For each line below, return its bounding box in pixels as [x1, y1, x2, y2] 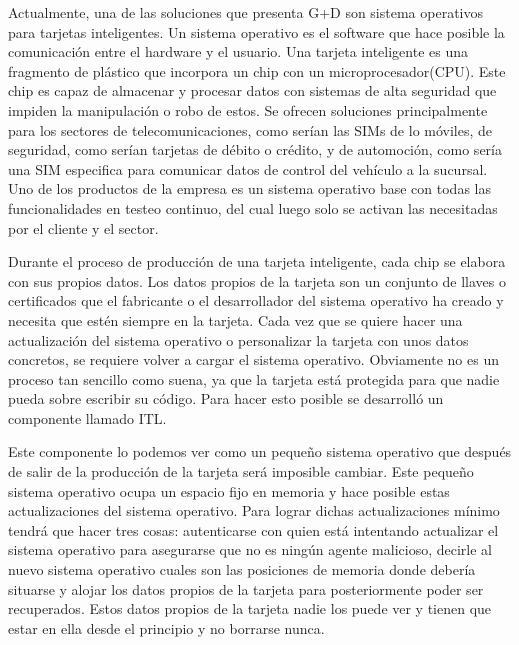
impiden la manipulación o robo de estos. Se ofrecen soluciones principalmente [8, 99, 488, 120]
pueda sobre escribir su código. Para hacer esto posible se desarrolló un [8, 388, 444, 409]
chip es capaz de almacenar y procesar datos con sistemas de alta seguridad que [8, 80, 497, 101]
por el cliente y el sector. [8, 217, 159, 238]
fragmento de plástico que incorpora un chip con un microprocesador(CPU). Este [8, 60, 506, 81]
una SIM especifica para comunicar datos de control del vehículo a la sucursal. [8, 158, 488, 179]
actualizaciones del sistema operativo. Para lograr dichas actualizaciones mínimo [8, 500, 500, 521]
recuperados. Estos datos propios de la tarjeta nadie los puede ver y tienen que [8, 598, 492, 619]
